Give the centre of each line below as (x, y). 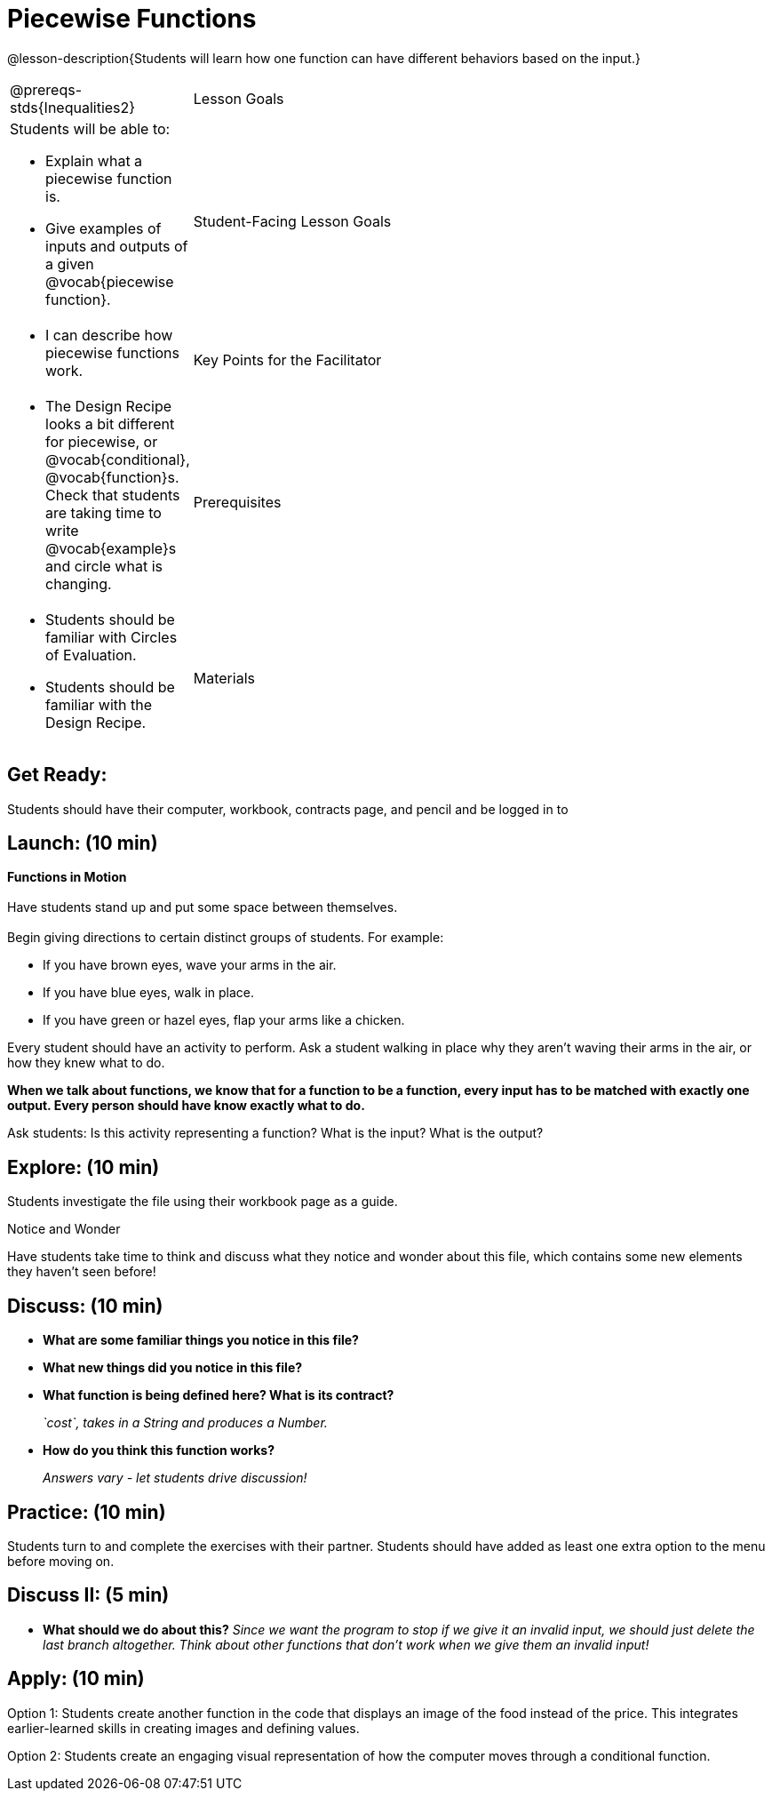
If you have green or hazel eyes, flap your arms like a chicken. (224, 1020)
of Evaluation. (91, 655)
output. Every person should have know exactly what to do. (186, 1106)
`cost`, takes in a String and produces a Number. (185, 1423)
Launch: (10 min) (83, 843)
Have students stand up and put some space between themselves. (203, 907)
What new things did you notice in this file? (173, 1368)
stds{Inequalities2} (73, 107)
